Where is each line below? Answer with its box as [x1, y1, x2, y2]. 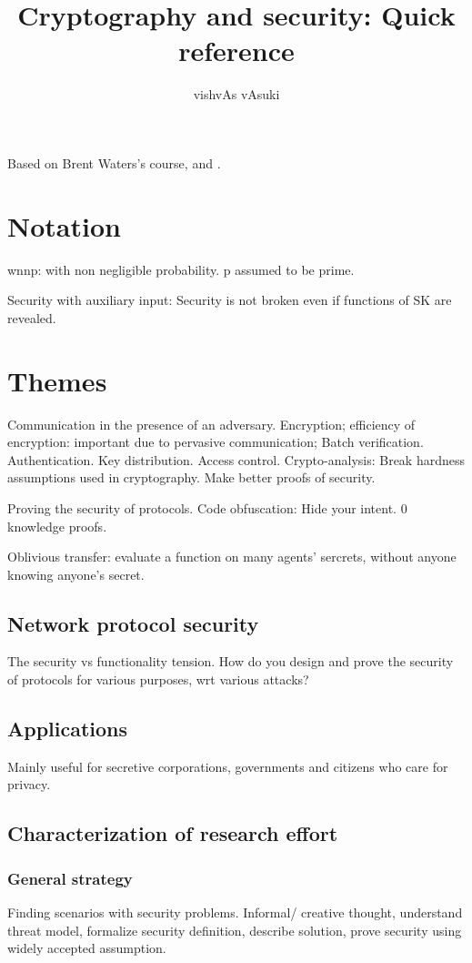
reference [178, 32, 295, 69]
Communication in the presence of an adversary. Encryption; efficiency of [7, 414, 416, 433]
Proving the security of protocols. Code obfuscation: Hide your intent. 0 [7, 498, 407, 517]
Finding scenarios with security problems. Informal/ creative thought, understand [7, 903, 463, 922]
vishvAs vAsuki [193, 85, 280, 104]
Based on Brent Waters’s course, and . [7, 153, 221, 172]
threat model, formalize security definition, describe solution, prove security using [7, 920, 462, 939]
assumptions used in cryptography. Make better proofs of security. [7, 468, 376, 487]
